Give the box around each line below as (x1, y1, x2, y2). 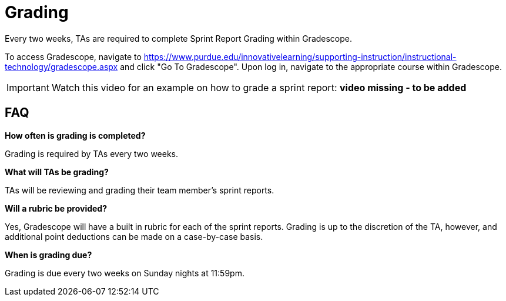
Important (6, 81, 49, 93)
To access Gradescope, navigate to (5, 51, 142, 62)
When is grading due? (5, 249, 92, 260)
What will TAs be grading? (5, 166, 109, 177)
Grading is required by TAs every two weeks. (5, 148, 179, 159)
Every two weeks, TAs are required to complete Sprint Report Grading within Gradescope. (5, 33, 353, 44)
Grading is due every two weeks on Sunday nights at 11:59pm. (5, 267, 244, 278)
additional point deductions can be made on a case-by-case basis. (5, 231, 263, 242)
